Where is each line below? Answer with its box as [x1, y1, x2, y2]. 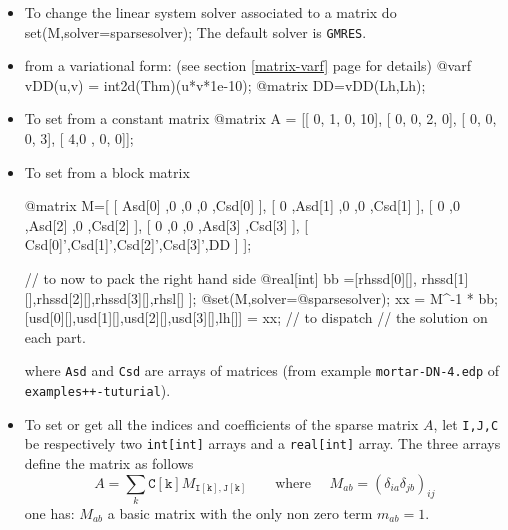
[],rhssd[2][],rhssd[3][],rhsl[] [24, 287, 185, 308]
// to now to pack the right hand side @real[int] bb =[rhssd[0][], [24, 268, 417, 288]
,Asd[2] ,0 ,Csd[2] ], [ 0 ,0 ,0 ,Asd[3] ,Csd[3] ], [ [24, 214, 309, 235]
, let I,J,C [433, 413, 499, 434]
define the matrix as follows [24, 453, 194, 473]
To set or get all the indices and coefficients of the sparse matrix [24, 413, 419, 434]
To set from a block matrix [24, 161, 190, 182]
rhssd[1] [421, 268, 469, 288]
